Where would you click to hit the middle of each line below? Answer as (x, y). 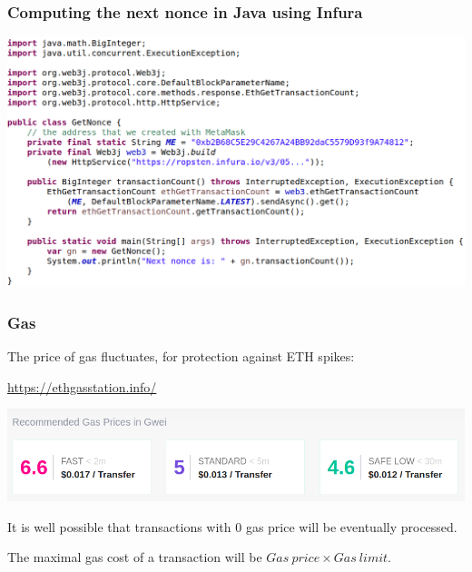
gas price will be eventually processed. (351, 526)
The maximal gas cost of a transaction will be (135, 557)
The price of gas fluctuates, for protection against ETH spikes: (181, 356)
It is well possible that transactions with (119, 526)
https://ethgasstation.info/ (82, 386)
